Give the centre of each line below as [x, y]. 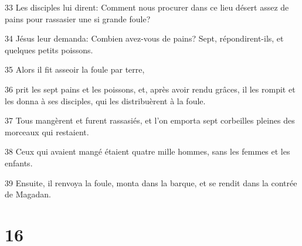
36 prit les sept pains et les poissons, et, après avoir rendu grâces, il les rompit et [150, 89]
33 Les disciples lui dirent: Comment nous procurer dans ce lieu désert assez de [147, 7]
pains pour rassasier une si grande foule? [78, 18]
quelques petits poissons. [49, 49]
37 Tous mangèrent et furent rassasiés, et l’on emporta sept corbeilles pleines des [150, 120]
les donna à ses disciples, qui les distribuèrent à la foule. [105, 100]
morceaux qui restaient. [47, 131]
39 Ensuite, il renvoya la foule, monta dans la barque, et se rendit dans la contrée [151, 182]
